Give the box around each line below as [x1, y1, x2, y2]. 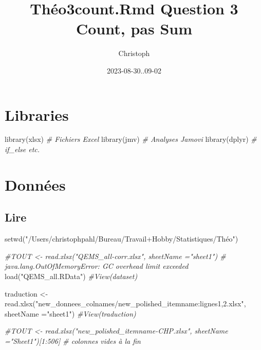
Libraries [5, 104, 69, 125]
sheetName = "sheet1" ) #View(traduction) [5, 308, 136, 319]
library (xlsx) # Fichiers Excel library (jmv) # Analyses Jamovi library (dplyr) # [5, 134, 257, 144]
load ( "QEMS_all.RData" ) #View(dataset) [5, 270, 138, 281]
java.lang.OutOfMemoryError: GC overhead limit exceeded [5, 261, 189, 271]
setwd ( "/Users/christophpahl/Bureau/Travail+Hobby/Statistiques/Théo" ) [5, 233, 238, 244]
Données [5, 174, 66, 195]
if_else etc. [5, 144, 40, 155]
